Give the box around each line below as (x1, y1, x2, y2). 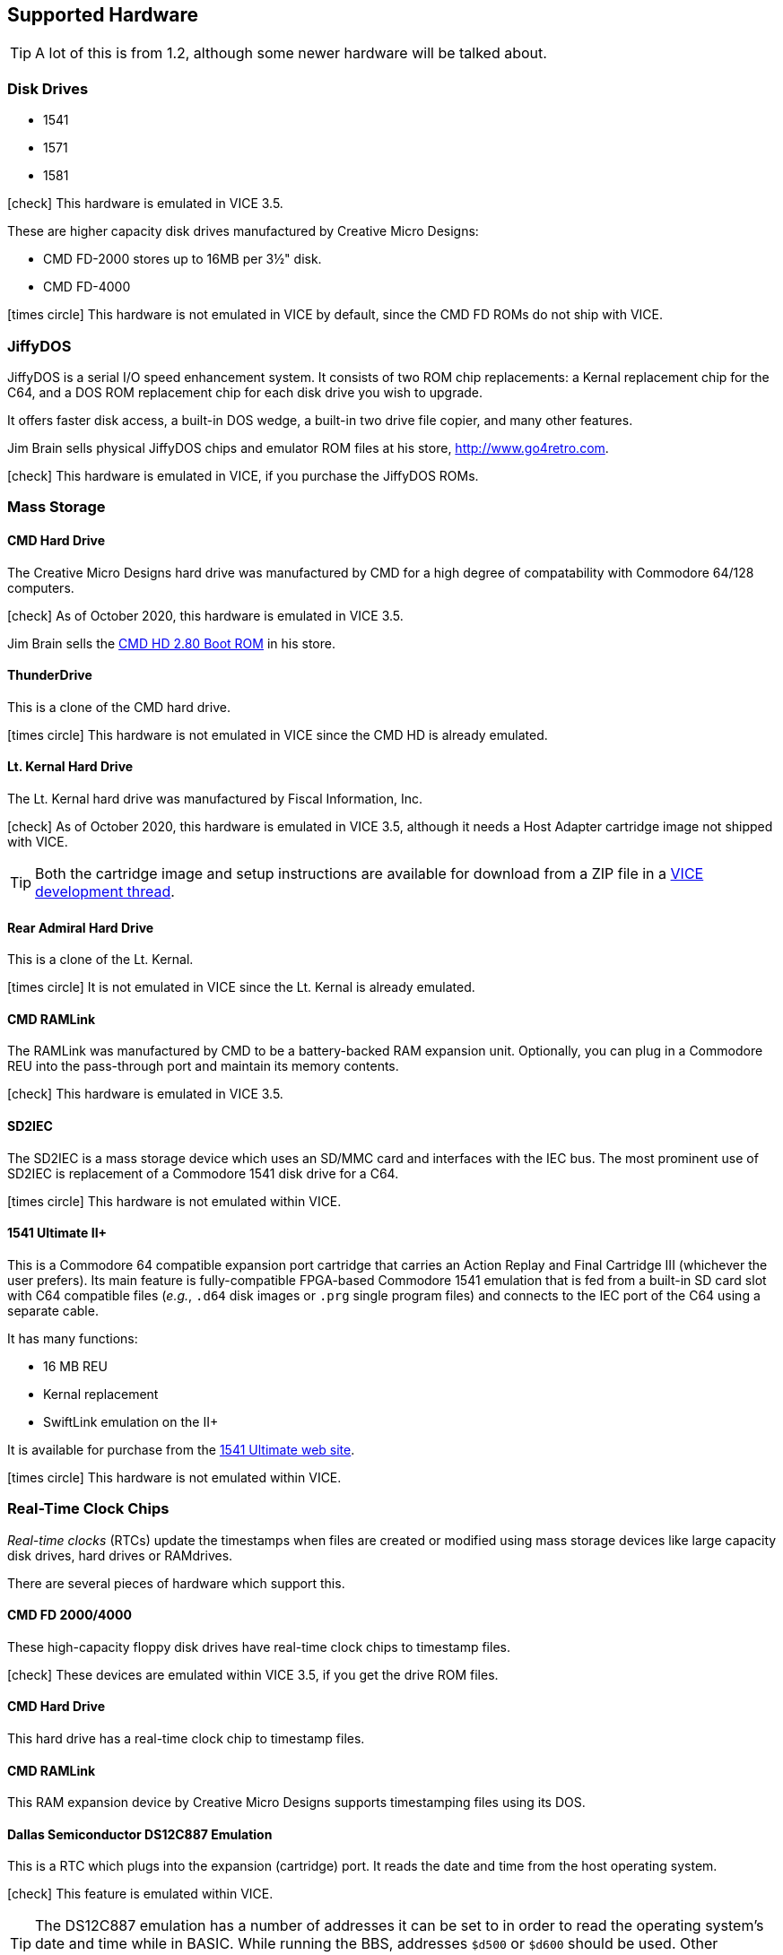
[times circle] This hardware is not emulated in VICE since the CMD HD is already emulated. (7, 726, 548, 743)
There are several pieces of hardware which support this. (7, 1575, 345, 1591)
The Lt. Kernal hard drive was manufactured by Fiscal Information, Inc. (7, 790, 422, 806)
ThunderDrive (7, 667, 92, 683)
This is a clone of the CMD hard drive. (7, 699, 231, 715)
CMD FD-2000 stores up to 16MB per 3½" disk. (43, 251, 322, 267)
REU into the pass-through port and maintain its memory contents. (7, 1058, 399, 1074)
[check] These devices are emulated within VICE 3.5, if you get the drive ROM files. (7, 1666, 499, 1682)
